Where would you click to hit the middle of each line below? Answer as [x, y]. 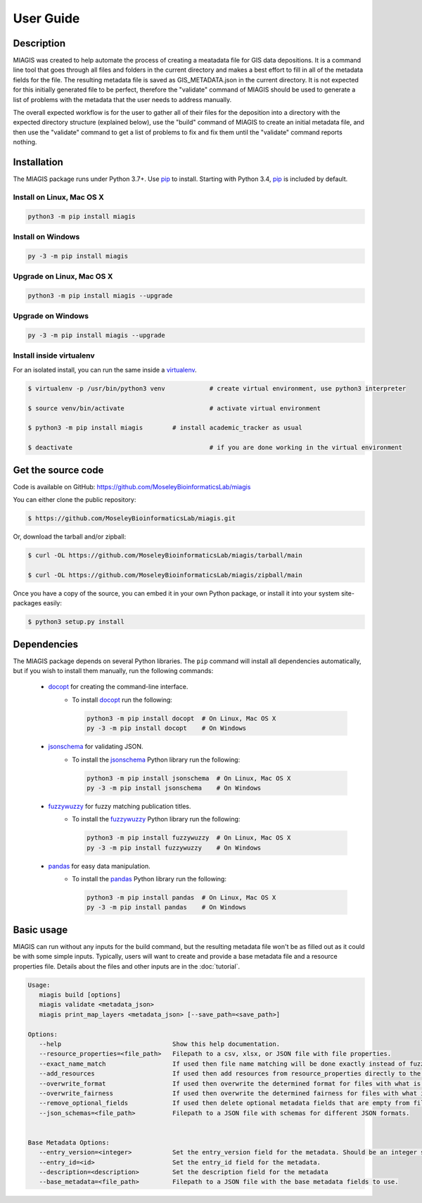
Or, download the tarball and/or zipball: [70, 536]
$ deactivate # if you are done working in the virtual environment [215, 448]
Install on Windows [46, 237]
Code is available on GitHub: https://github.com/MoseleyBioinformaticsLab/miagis [132, 486]
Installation [38, 162]
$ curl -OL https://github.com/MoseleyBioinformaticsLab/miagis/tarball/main [165, 555]
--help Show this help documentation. [160, 1044]
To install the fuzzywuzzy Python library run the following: [156, 819]
